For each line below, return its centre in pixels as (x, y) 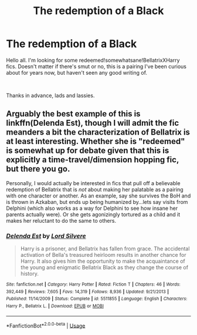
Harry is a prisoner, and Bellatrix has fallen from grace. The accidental (105, 249)
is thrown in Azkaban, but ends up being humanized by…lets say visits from (97, 202)
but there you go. (38, 169)
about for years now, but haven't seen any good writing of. (77, 72)
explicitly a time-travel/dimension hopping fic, (93, 160)
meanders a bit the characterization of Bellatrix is (98, 133)
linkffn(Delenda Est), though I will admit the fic (93, 123)
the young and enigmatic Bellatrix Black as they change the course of (104, 267)
